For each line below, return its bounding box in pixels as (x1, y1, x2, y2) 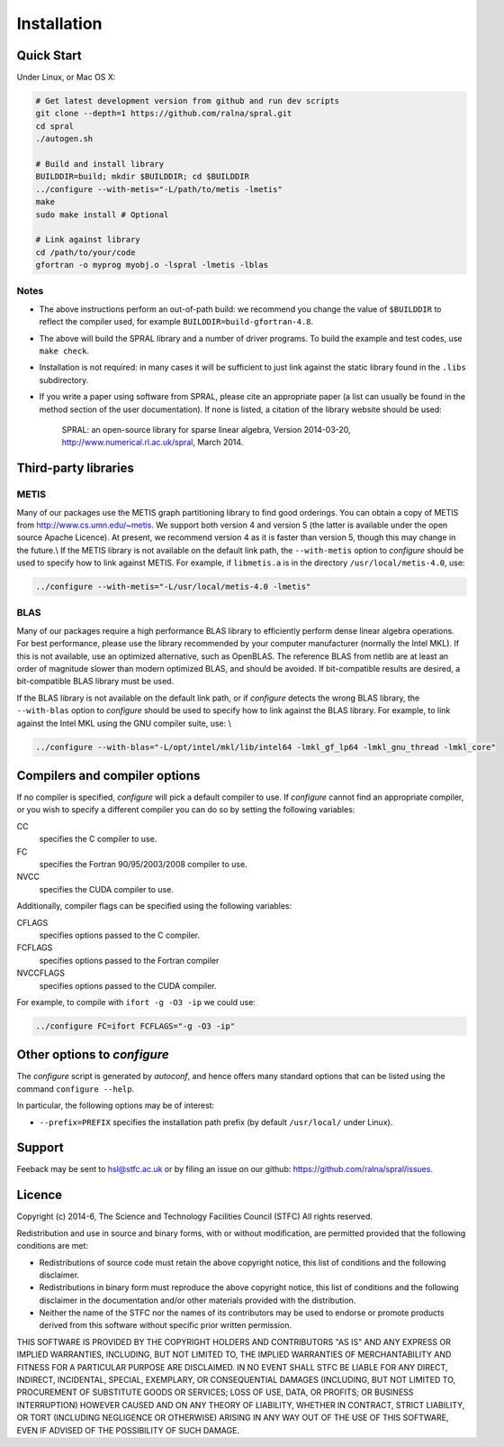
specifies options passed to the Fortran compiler (39, 955, 220, 966)
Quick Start (16, 48, 82, 63)
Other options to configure (16, 1047, 170, 1063)
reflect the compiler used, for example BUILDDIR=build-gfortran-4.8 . (39, 316, 314, 327)
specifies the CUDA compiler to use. (39, 884, 175, 894)
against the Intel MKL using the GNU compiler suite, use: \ (16, 718, 231, 728)
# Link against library (35, 234, 141, 245)
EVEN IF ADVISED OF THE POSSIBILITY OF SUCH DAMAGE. (16, 1424, 240, 1435)
